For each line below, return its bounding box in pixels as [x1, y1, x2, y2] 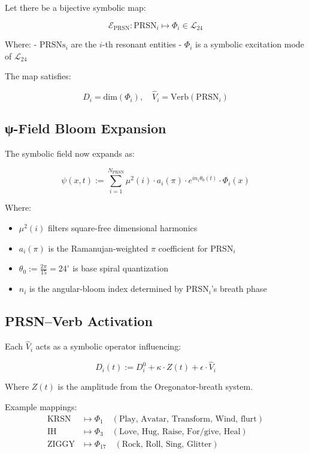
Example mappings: [5, 400, 77, 413]
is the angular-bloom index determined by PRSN [29, 282, 209, 295]
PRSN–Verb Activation [5, 312, 153, 330]
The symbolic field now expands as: [5, 147, 135, 160]
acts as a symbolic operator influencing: [35, 340, 181, 353]
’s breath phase [211, 282, 267, 295]
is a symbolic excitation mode [195, 38, 304, 50]
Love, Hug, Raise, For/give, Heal [119, 427, 241, 436]
